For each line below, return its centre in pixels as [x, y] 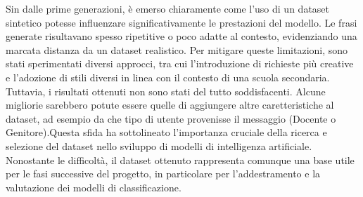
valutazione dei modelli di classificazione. [94, 187]
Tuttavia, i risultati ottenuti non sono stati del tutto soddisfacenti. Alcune [166, 91]
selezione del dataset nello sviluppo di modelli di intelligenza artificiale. [159, 145]
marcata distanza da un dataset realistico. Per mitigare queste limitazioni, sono [177, 49]
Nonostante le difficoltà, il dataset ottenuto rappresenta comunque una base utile [180, 159]
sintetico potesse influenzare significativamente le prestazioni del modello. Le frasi [181, 22]
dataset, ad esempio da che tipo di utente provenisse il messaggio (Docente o [171, 118]
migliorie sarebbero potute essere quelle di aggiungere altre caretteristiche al [170, 105]
